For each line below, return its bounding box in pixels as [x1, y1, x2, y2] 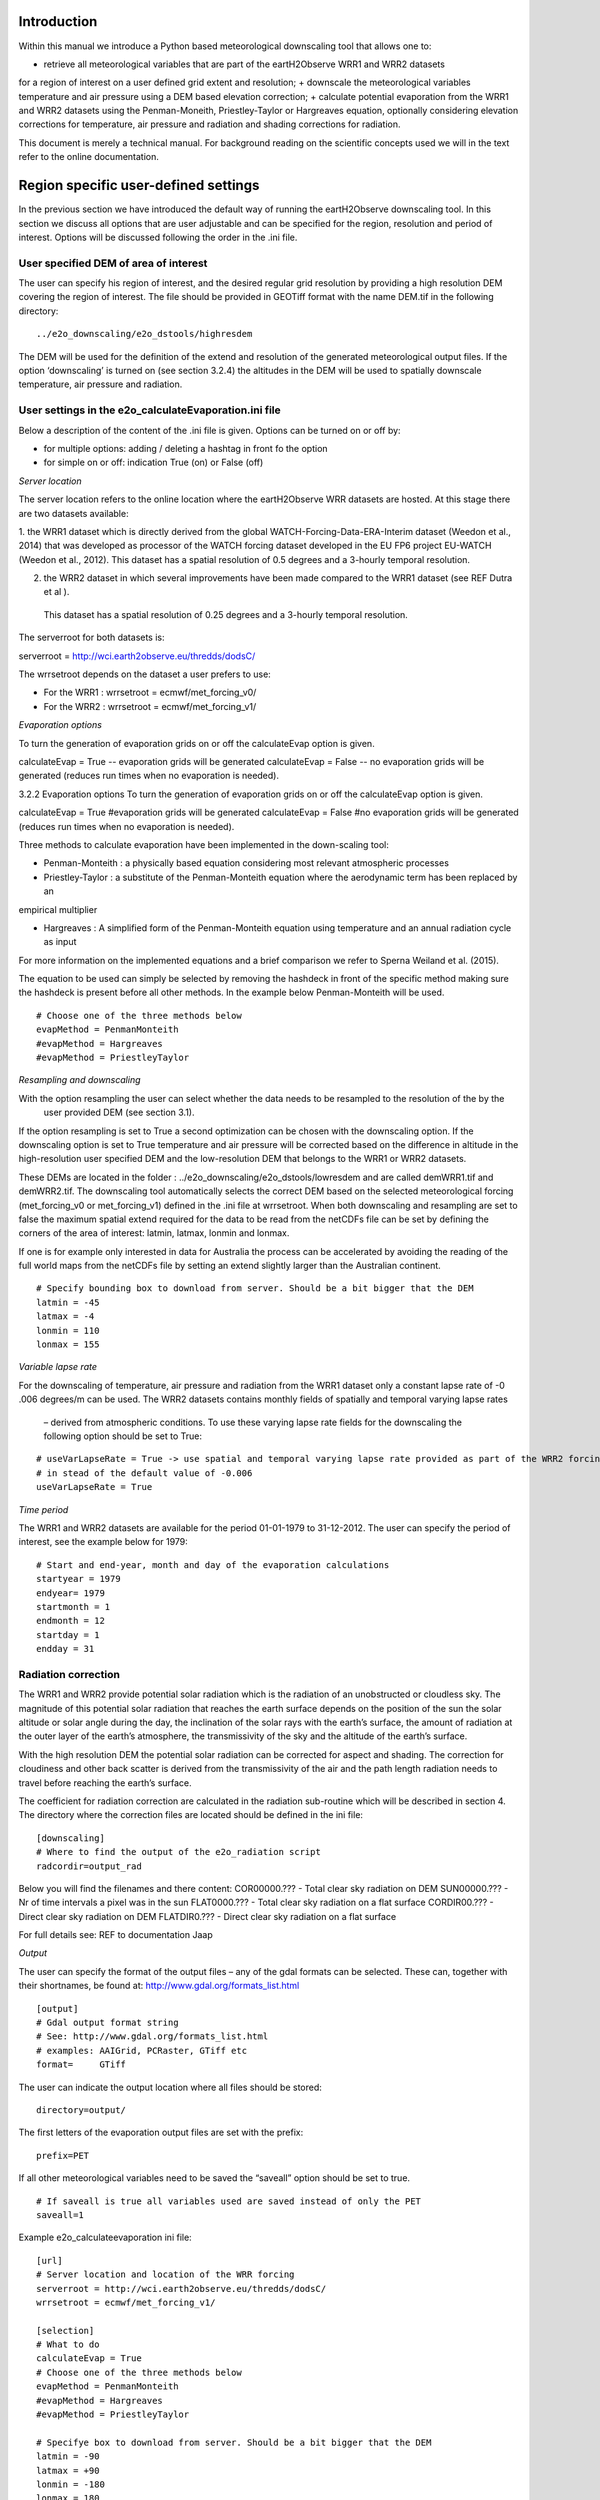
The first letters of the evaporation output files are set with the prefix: [18, 2126, 304, 2139]
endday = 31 [36, 1643, 95, 1655]
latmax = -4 [36, 1311, 95, 1322]
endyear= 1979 [36, 1587, 105, 1599]
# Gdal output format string [36, 2017, 179, 2029]
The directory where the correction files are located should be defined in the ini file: [18, 1809, 364, 1821]
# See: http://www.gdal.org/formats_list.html [36, 2031, 269, 2042]
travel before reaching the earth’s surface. [18, 1776, 192, 1789]
